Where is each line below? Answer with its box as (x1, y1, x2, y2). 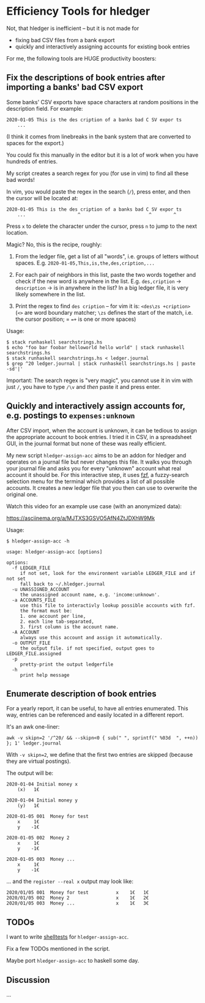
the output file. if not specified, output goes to (20, 645, 155, 652)
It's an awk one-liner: (6, 723, 60, 731)
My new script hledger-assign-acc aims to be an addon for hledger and (6, 451, 187, 459)
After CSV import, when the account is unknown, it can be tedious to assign (6, 427, 198, 434)
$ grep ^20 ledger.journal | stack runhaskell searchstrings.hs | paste (6, 360, 196, 367)
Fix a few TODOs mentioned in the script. (6, 945, 110, 953)
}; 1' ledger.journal (6, 740, 62, 746)
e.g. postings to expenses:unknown (6, 410, 135, 421)
